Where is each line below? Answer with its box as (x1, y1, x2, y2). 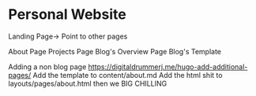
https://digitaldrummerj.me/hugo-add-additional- (88, 61, 248, 72)
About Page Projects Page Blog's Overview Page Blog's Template (8, 46, 222, 56)
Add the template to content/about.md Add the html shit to (32, 70, 223, 79)
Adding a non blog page (8, 61, 87, 72)
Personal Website (8, 6, 126, 24)
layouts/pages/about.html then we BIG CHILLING (8, 79, 168, 88)
